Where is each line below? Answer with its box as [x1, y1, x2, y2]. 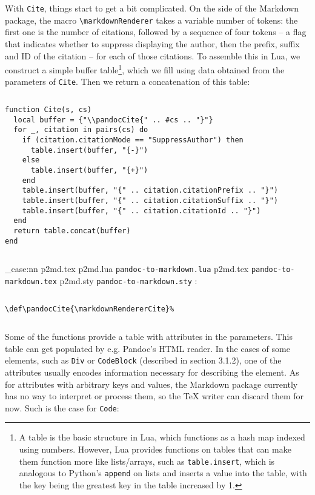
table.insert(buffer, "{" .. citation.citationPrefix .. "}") [22, 186, 279, 195]
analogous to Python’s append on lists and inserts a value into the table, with [19, 467, 307, 479]
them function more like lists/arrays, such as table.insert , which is [19, 454, 275, 467]
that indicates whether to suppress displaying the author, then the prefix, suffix [5, 37, 300, 50]
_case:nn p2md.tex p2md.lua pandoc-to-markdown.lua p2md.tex [5, 262, 249, 275]
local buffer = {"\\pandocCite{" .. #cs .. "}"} [13, 115, 213, 124]
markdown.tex [5, 277, 57, 286]
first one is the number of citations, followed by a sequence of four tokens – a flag [5, 25, 307, 38]
